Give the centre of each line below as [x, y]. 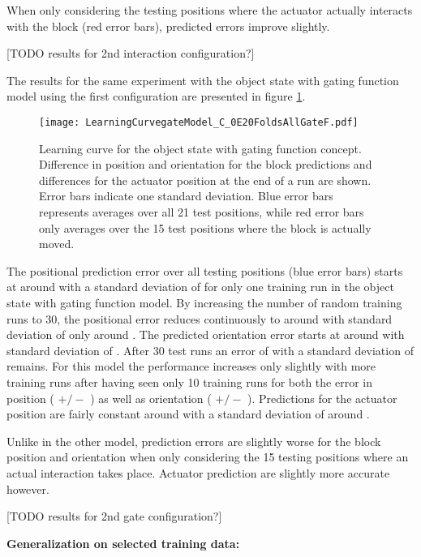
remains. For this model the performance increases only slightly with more [191, 366]
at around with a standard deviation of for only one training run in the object [200, 287]
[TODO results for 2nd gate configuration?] [114, 516]
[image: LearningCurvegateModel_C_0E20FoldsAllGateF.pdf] [199, 122]
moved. [57, 244]
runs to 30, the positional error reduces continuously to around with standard [200, 318]
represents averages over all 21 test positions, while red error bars [202, 212]
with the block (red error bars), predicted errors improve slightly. [168, 26]
